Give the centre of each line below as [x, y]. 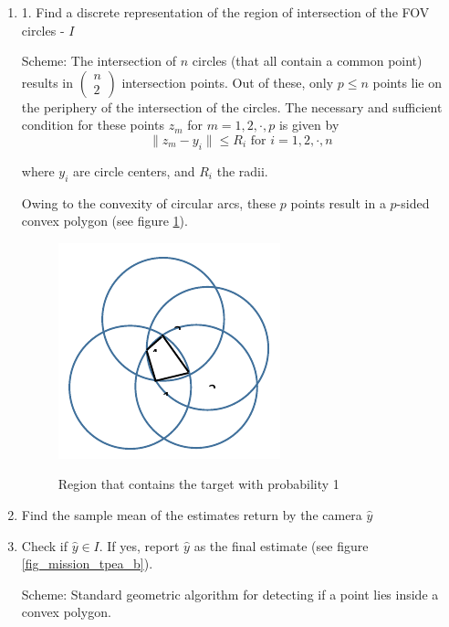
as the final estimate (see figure [281, 545]
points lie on [407, 82]
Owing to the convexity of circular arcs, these [149, 202]
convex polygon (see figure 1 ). [104, 221]
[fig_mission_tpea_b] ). [87, 563]
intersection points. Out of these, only [228, 82]
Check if [44, 545]
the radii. [242, 170]
